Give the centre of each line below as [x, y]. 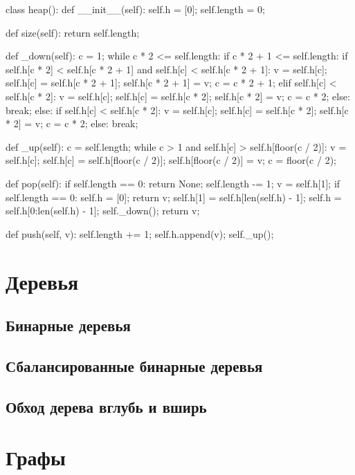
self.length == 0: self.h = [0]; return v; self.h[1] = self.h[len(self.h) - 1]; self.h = [174, 197]
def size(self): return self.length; [73, 32]
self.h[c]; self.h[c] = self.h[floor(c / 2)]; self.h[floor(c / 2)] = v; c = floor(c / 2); [171, 160]
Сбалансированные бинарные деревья [134, 365]
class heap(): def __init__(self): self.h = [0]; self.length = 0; [135, 9]
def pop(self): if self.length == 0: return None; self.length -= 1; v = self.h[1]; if [173, 183]
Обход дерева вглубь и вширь [106, 406]
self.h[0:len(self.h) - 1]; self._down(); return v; [103, 211]
